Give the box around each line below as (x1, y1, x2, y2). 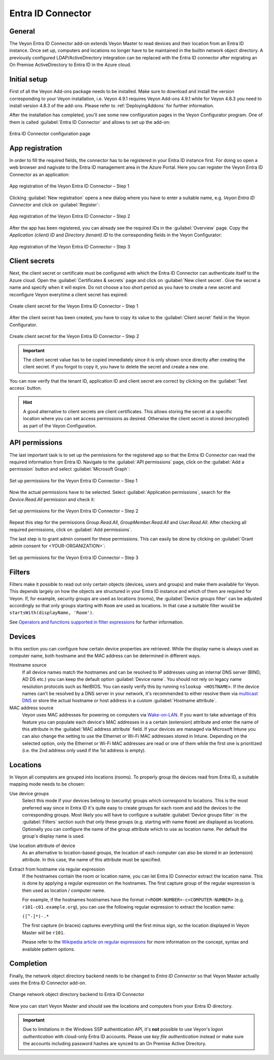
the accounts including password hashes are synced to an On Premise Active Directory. (23, 1041, 207, 1047)
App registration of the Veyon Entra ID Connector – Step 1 (9, 183, 129, 189)
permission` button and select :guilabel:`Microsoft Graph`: (9, 466, 130, 472)
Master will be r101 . (22, 929, 65, 936)
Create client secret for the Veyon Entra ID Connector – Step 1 (9, 303, 139, 309)
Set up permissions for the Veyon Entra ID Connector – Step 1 (9, 478, 138, 484)
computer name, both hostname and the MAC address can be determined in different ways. (9, 653, 201, 659)
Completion (9, 959, 48, 968)
